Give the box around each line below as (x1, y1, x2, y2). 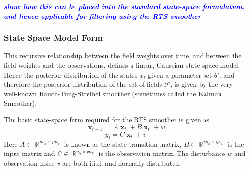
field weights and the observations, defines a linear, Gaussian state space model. (4, 60, 240, 70)
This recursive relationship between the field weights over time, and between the (4, 50, 242, 61)
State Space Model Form (4, 31, 103, 44)
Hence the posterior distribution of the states (4, 69, 138, 79)
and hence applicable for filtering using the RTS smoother (4, 11, 201, 21)
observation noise (4, 158, 55, 168)
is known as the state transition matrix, (64, 139, 182, 149)
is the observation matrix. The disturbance (98, 148, 225, 158)
